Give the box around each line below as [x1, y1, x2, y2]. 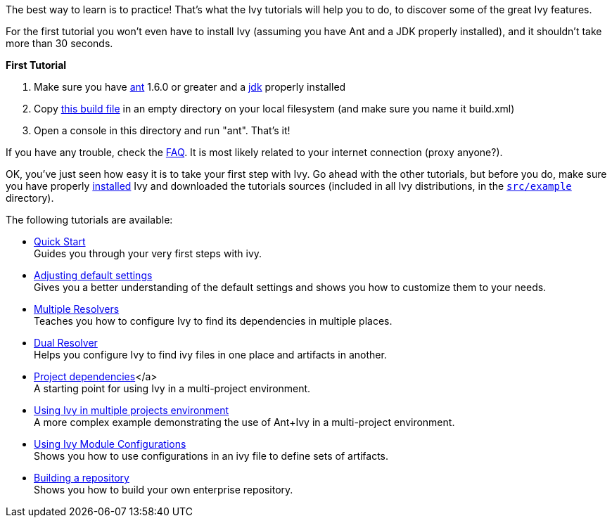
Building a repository [34, 472, 129, 484]
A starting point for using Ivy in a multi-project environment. [34, 382, 311, 394]
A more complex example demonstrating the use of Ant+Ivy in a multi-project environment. [34, 416, 455, 428]
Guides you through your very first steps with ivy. [34, 247, 262, 259]
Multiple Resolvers [34, 303, 120, 315]
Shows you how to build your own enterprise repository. [34, 484, 293, 496]
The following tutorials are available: [6, 214, 173, 226]
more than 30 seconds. [6, 37, 113, 49]
